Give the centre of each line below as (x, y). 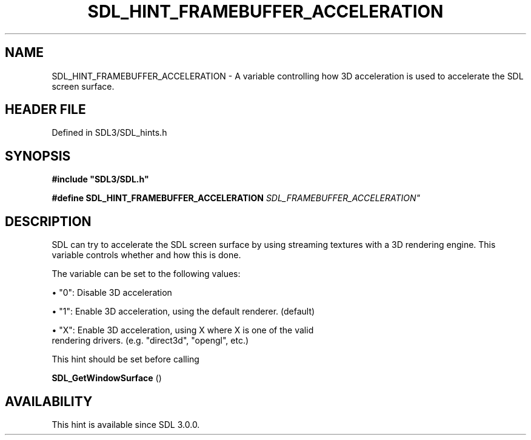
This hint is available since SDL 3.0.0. (126, 424)
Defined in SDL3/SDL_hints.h (109, 133)
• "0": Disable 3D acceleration (112, 293)
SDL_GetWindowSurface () (107, 378)
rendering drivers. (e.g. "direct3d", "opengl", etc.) (150, 341)
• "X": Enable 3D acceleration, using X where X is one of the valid (183, 330)
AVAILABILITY (49, 401)
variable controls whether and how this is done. (146, 255)
